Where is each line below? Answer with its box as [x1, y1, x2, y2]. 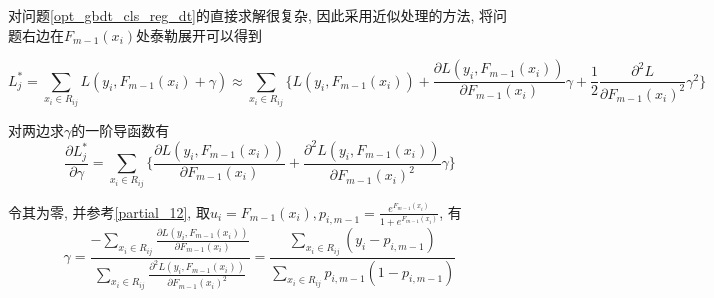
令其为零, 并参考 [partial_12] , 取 [8, 201, 210, 222]
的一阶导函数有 [71, 119, 170, 140]
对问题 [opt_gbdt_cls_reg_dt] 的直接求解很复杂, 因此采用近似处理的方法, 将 [8, 5, 494, 25]
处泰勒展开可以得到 [136, 24, 263, 45]
